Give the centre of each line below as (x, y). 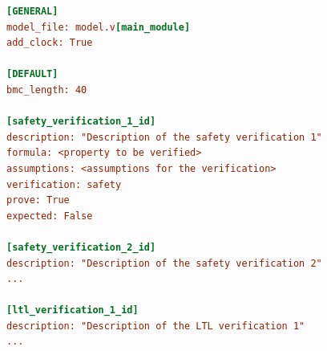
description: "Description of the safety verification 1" (164, 137)
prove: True (38, 200)
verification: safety (64, 184)
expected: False (50, 216)
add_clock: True (50, 43)
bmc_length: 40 (47, 90)
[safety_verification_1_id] (81, 122)
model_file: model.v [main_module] (99, 27)
